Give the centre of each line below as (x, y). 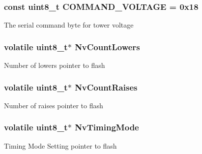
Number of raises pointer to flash (54, 105)
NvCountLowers (107, 46)
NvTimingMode (107, 127)
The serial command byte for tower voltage (69, 25)
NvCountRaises (106, 87)
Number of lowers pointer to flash (55, 65)
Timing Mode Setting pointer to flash (60, 145)
